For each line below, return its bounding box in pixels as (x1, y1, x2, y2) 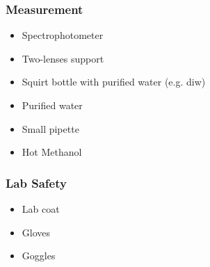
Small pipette (22, 121, 79, 136)
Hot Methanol (22, 145, 82, 159)
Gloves (22, 225, 51, 239)
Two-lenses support (22, 51, 104, 65)
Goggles (22, 248, 56, 263)
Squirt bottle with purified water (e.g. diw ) (22, 74, 206, 89)
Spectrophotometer (22, 28, 104, 42)
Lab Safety (6, 174, 67, 191)
